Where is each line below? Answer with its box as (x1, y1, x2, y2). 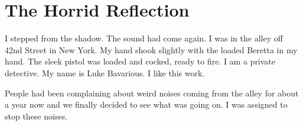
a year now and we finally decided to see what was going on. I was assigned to (5, 98, 288, 111)
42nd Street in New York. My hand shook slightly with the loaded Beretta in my (5, 43, 298, 56)
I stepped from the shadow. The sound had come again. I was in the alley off (5, 32, 283, 44)
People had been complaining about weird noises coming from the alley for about (5, 86, 299, 99)
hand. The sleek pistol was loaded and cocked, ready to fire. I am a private (5, 55, 276, 67)
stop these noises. (5, 109, 68, 122)
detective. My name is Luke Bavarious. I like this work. (5, 66, 205, 79)
